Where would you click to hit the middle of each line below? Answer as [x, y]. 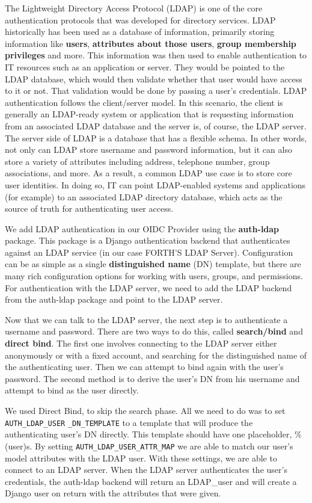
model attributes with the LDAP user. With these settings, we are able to [141, 458]
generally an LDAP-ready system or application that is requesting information [149, 114]
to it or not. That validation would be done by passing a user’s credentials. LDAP [156, 91]
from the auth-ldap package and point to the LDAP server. [114, 299]
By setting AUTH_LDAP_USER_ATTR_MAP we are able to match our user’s [164, 446]
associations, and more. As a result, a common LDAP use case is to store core [148, 173]
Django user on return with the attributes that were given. [113, 493]
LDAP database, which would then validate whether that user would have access [154, 79]
